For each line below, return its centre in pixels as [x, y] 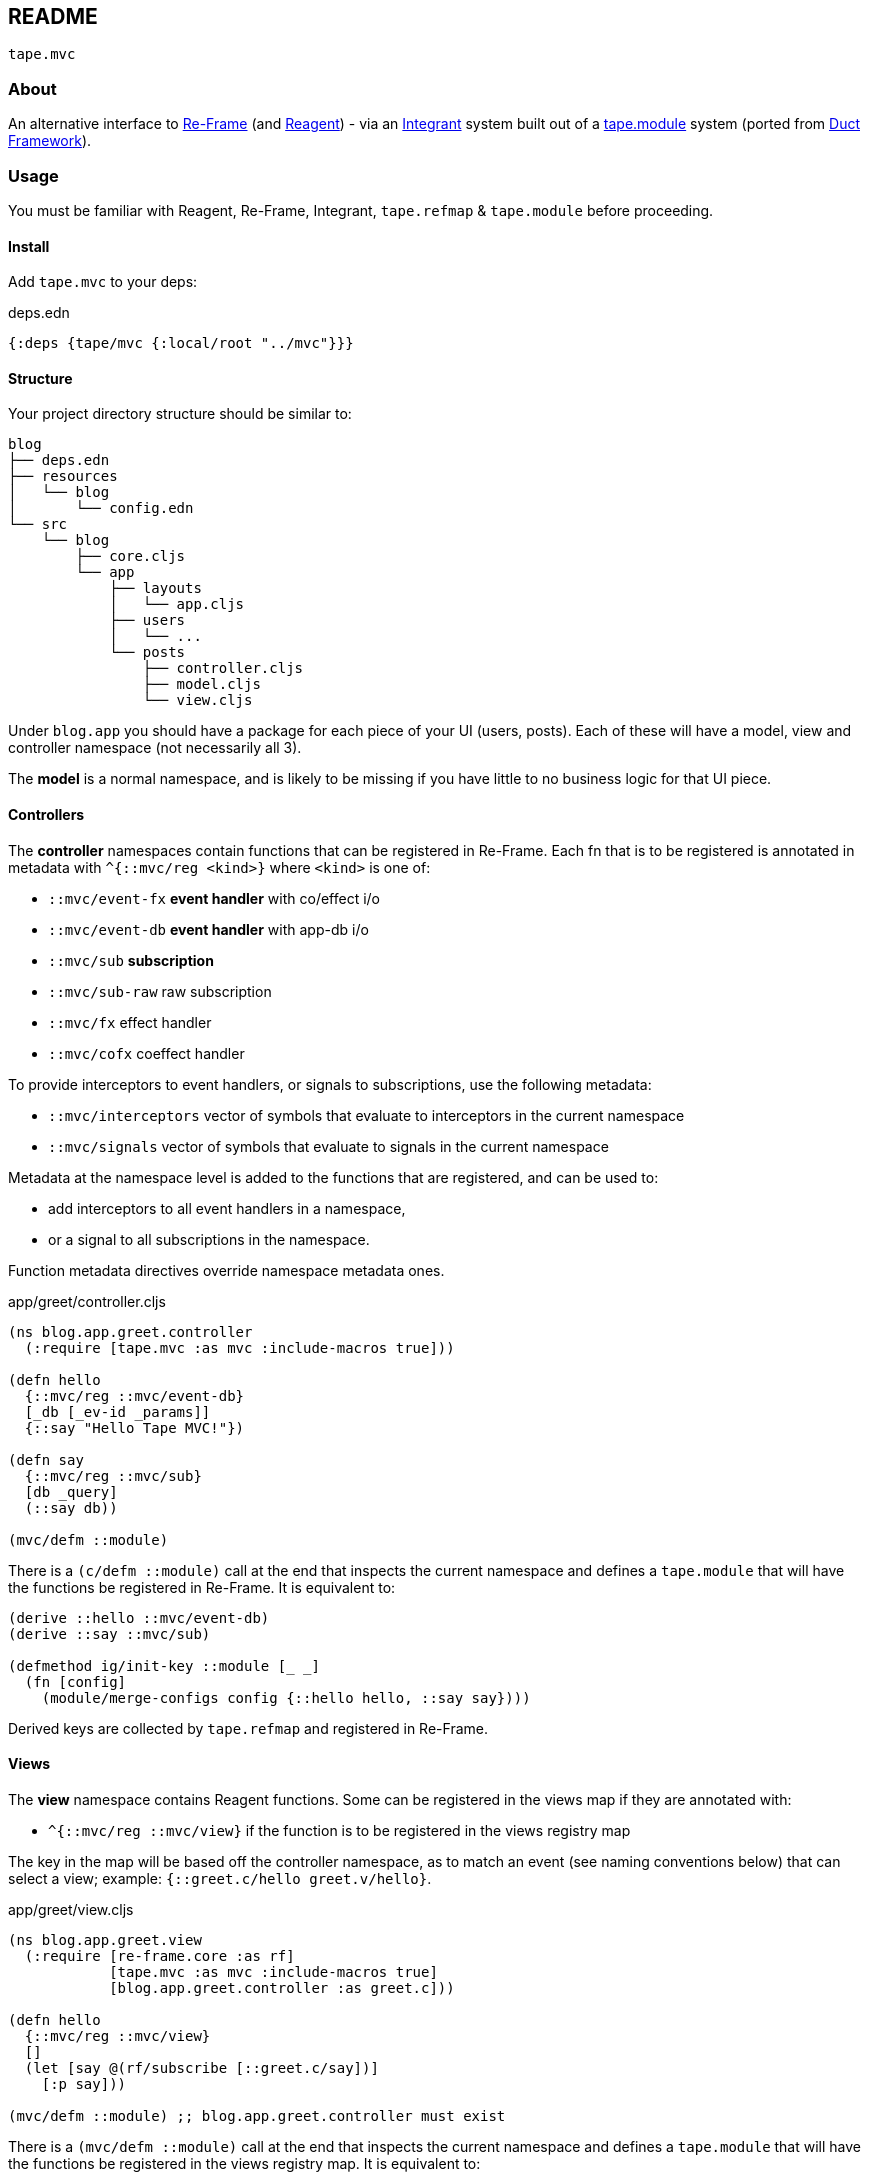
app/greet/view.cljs [71, 1909]
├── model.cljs [201, 684]
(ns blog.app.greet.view [105, 1939]
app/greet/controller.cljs [87, 1301]
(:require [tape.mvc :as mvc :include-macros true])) [239, 1347]
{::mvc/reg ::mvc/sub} [113, 1475]
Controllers [46, 814]
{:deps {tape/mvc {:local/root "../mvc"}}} [181, 343]
